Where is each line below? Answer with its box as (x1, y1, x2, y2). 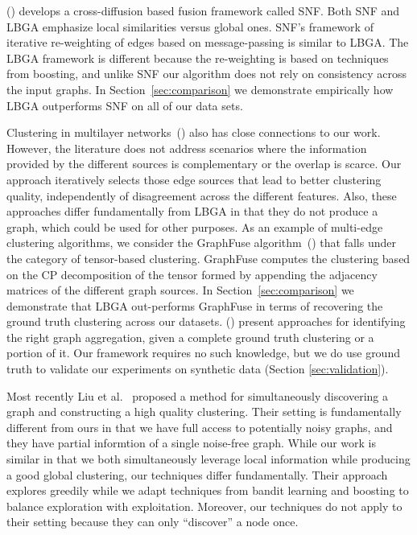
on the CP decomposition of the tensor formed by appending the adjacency (6, 265, 378, 282)
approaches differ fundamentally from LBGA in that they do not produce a (6, 203, 378, 220)
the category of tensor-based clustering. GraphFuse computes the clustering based (6, 249, 411, 266)
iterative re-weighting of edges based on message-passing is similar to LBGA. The (6, 34, 409, 51)
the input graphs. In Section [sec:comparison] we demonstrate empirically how (6, 80, 394, 97)
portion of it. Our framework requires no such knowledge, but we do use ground (6, 344, 400, 361)
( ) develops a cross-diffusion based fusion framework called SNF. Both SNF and (6, 2, 400, 19)
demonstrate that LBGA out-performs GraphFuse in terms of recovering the (6, 297, 383, 314)
